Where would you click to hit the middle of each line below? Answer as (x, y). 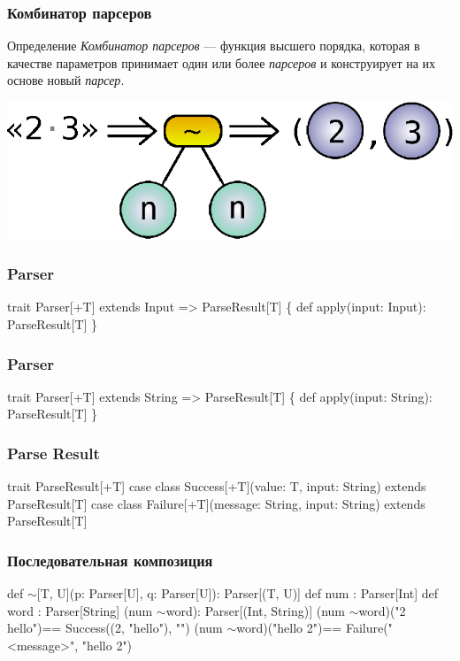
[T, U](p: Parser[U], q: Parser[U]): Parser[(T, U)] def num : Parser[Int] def (238, 593)
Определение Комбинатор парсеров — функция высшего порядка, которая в (214, 46)
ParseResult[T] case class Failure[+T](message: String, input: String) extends (216, 503)
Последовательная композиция (110, 560)
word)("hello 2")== (289, 628)
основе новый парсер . (66, 80)
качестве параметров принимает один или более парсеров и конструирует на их (222, 62)
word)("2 (382, 610)
